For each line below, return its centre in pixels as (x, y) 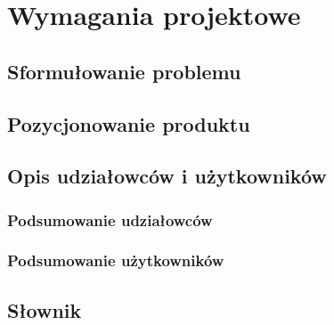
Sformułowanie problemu (124, 71)
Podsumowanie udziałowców (110, 219)
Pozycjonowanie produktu (129, 123)
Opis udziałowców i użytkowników (167, 176)
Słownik (45, 309)
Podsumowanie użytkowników (116, 260)
